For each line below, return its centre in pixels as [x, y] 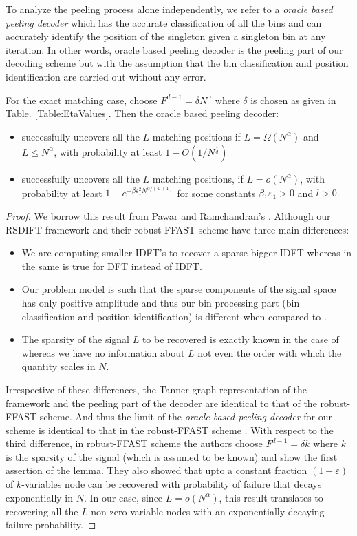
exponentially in [40, 497]
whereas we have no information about [103, 352]
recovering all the [42, 511]
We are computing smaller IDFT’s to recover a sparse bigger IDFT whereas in [187, 252]
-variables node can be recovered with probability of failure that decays [172, 484]
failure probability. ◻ [51, 525]
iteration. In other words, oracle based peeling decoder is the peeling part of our [174, 49]
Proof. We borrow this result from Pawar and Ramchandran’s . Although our [168, 215]
